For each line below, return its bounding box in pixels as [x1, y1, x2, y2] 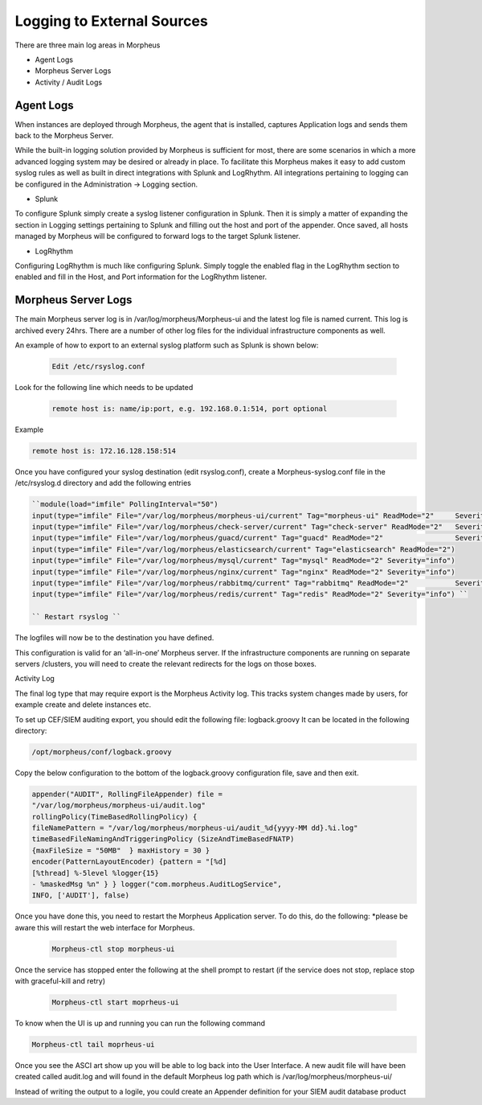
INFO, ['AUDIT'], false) [31, 891, 130, 900]
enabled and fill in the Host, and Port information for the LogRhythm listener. [14, 272, 268, 281]
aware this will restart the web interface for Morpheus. [14, 922, 195, 932]
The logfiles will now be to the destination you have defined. [14, 633, 214, 643]
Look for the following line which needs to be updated [14, 382, 194, 392]
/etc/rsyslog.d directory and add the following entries [14, 479, 192, 488]
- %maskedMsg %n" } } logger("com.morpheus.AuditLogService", [31, 879, 282, 889]
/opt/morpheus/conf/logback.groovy [31, 747, 172, 756]
